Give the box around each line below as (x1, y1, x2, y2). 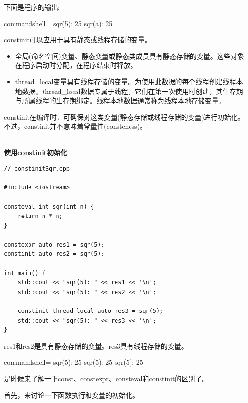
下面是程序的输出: (4, 2, 60, 12)
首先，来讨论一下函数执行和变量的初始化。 (4, 389, 139, 400)
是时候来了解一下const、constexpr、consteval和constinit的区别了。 (4, 373, 209, 383)
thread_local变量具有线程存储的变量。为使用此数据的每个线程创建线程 (15, 76, 236, 86)
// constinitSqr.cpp (4, 165, 70, 172)
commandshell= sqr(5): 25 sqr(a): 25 (4, 18, 113, 28)
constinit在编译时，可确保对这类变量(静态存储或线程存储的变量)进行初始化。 (4, 111, 245, 122)
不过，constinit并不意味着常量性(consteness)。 (4, 121, 147, 131)
